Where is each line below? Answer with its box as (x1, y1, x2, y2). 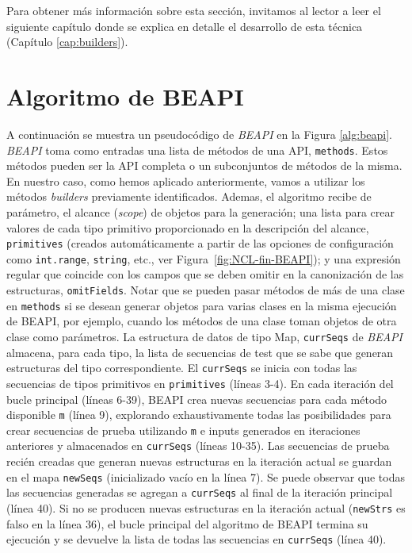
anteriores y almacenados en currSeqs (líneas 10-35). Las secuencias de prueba (6, 437, 390, 454)
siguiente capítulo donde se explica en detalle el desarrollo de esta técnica (6, 17, 363, 34)
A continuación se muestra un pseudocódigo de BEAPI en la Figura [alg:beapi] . (6, 125, 392, 142)
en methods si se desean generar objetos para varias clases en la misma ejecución (6, 297, 397, 313)
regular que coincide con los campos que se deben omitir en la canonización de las (6, 266, 404, 282)
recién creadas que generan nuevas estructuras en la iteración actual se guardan (6, 453, 392, 470)
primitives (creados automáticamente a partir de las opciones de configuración (6, 235, 394, 252)
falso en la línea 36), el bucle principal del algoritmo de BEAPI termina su (6, 515, 368, 532)
